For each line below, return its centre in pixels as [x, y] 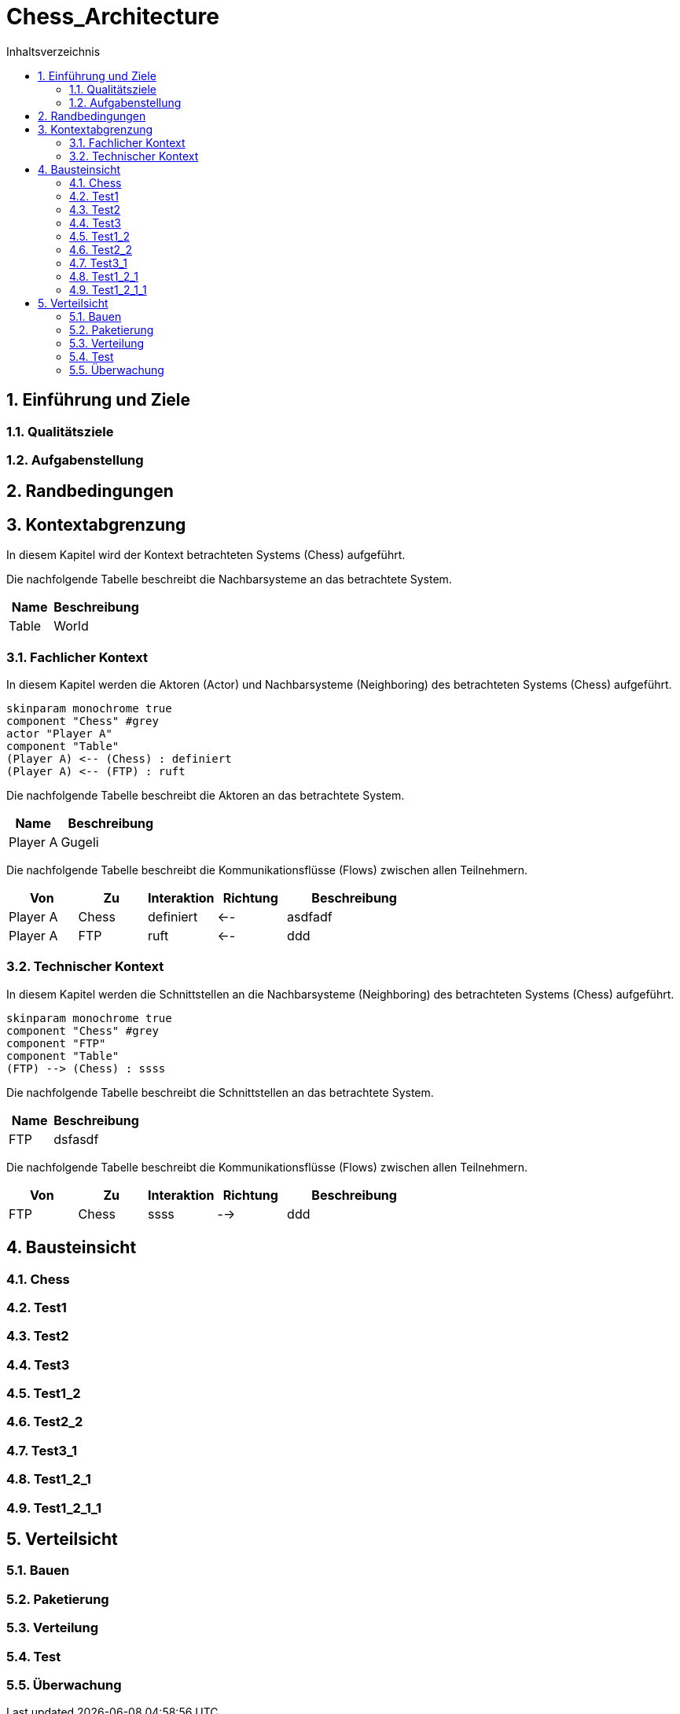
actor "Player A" [59, 733]
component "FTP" [56, 1043]
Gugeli [80, 842]
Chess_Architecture [113, 17]
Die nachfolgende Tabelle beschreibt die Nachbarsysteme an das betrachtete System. [229, 579]
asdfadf [310, 916]
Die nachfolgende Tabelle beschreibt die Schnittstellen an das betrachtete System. [220, 1092]
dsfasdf [76, 1139]
